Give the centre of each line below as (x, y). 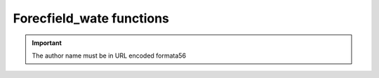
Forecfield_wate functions (91, 18)
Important (47, 43)
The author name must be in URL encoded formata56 (109, 56)
